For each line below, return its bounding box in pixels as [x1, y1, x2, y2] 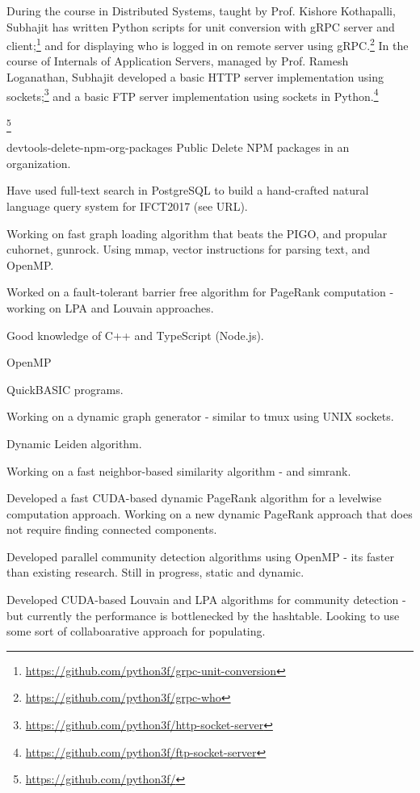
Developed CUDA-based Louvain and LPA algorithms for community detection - [6, 591, 406, 608]
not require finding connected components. [6, 521, 217, 538]
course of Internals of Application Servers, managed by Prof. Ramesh [6, 52, 349, 69]
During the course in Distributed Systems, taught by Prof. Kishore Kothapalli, [6, 2, 396, 19]
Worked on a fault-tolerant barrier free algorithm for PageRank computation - [6, 283, 394, 300]
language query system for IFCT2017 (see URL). [6, 197, 248, 214]
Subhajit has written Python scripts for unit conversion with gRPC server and [6, 18, 395, 35]
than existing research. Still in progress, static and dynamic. [6, 564, 304, 581]
